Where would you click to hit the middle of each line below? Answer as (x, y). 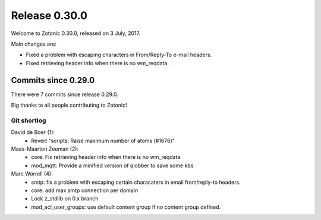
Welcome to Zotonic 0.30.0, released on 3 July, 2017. (76, 33)
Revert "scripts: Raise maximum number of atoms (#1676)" (103, 141)
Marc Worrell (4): (32, 174)
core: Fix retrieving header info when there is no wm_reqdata (106, 157)
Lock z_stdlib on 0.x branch (65, 199)
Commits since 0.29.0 (53, 80)
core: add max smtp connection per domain (85, 190)
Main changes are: (34, 44)
